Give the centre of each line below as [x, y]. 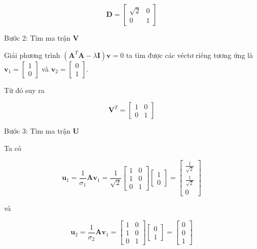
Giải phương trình [32, 55]
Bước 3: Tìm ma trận [37, 131]
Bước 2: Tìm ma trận [37, 38]
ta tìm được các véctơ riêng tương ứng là [189, 55]
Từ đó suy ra [24, 90]
